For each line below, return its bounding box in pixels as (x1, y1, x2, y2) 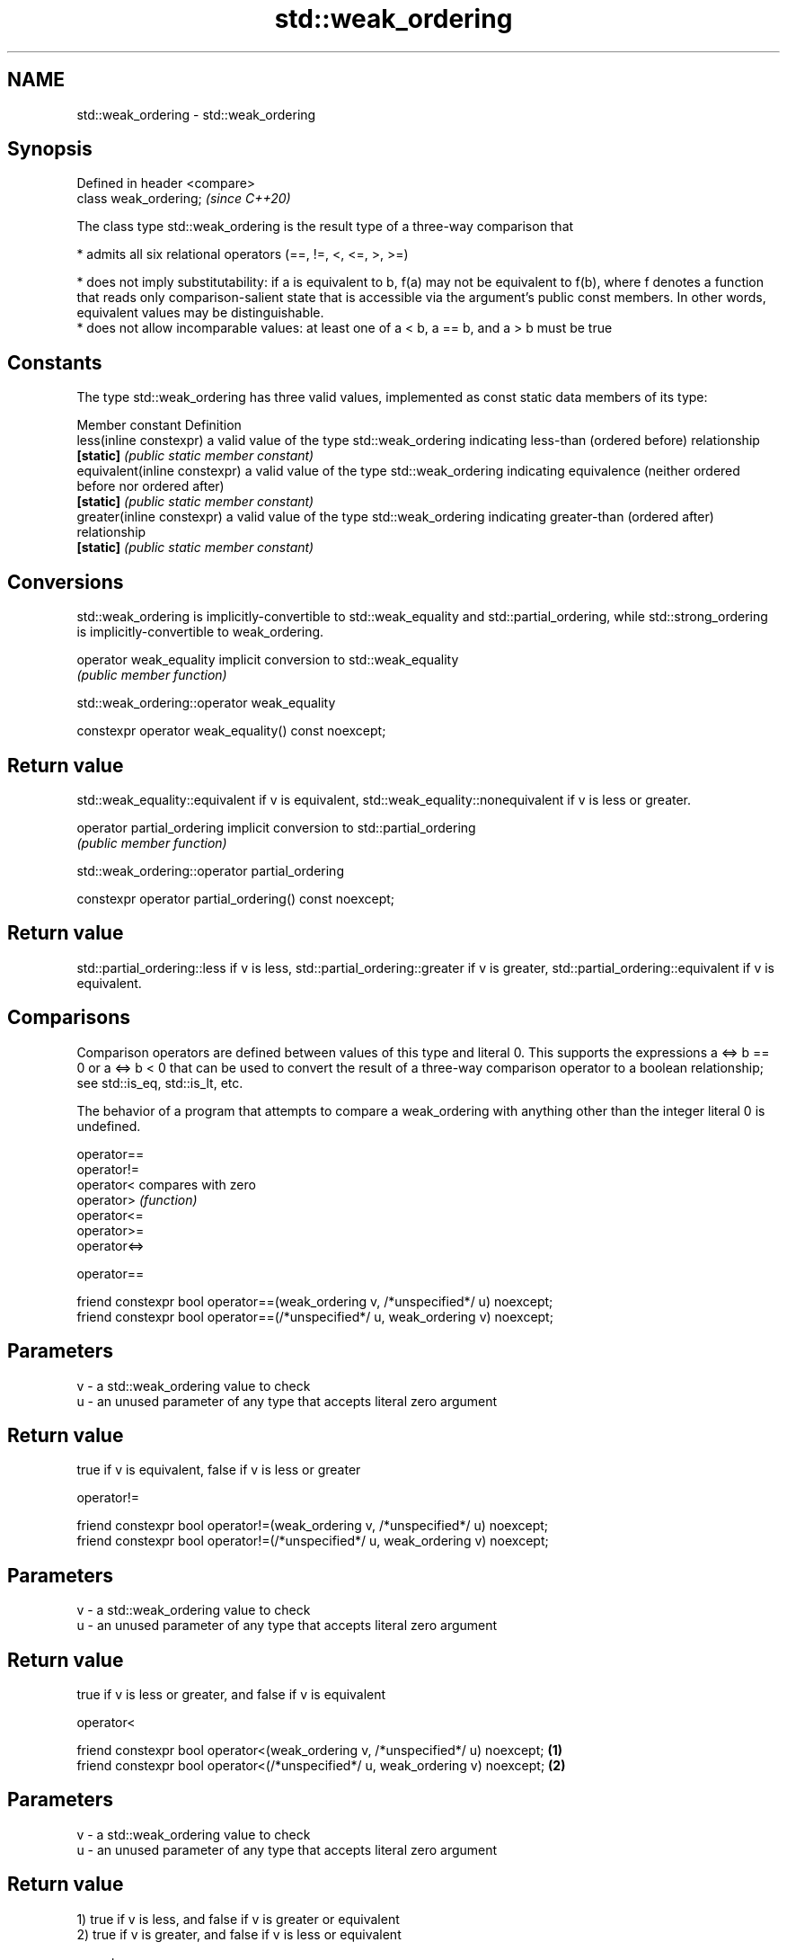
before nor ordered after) (76, 478, 225, 494)
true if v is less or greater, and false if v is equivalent (76, 1687, 386, 1703)
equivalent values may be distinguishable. (76, 305, 324, 321)
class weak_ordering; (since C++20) (76, 191, 291, 207)
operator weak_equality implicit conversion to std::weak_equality (76, 652, 459, 668)
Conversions (7, 570, 124, 593)
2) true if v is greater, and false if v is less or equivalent (76, 1926, 402, 1942)
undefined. (76, 1118, 141, 1134)
